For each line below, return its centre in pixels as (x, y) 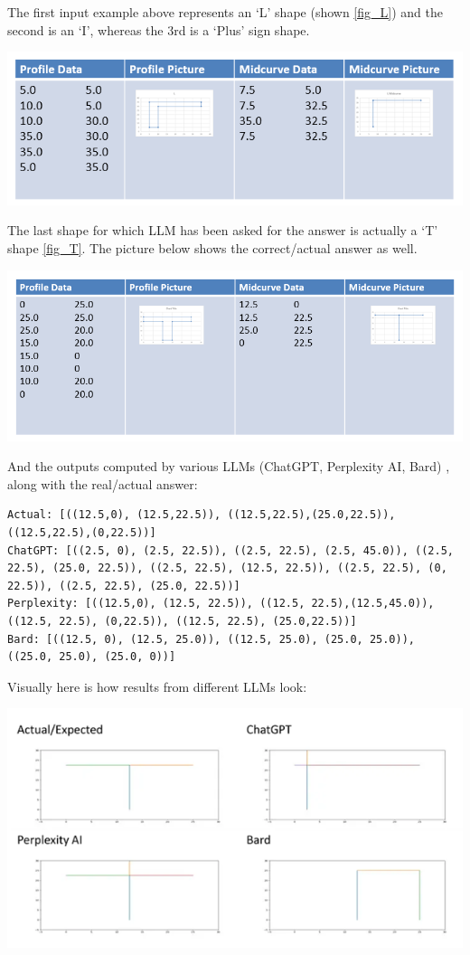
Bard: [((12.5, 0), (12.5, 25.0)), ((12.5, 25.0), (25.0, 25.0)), (211, 639)
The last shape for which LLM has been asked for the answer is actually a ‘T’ (223, 230)
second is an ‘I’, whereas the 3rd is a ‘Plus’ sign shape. (159, 29)
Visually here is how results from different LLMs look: (157, 686)
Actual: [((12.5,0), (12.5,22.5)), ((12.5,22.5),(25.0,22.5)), (202, 515)
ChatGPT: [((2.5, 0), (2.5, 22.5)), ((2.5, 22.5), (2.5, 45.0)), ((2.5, (230, 550)
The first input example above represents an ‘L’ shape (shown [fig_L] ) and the (225, 12)
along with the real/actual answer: (103, 483)
